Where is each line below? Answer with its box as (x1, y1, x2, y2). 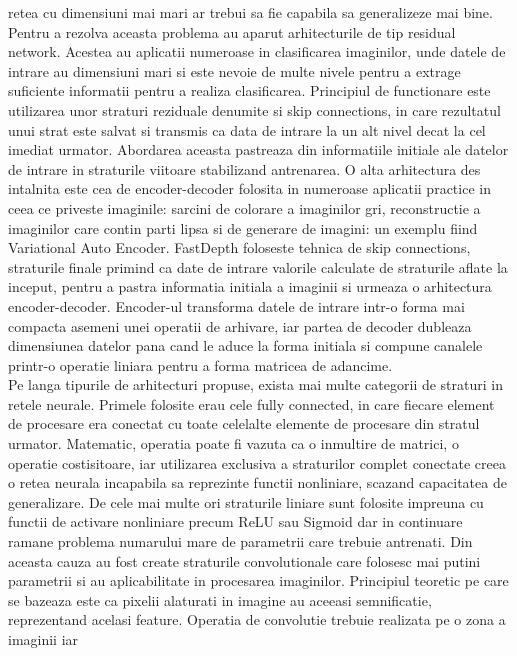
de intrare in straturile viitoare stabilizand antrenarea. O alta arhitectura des (8, 158, 481, 179)
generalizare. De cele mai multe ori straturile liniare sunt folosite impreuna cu (8, 491, 484, 512)
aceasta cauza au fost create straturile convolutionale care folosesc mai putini (8, 550, 481, 571)
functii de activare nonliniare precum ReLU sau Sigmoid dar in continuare (8, 511, 463, 532)
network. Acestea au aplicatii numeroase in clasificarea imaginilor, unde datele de (8, 41, 506, 62)
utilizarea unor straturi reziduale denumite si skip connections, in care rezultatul (8, 99, 501, 120)
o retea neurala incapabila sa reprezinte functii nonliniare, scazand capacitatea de (8, 472, 507, 493)
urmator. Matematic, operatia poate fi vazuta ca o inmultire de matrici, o (8, 433, 459, 454)
